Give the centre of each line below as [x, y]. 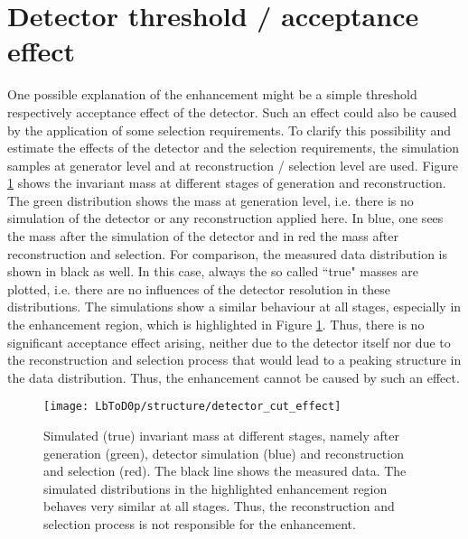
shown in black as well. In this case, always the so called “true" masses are [213, 271]
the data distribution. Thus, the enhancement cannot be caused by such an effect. [234, 377]
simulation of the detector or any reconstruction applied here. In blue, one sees [225, 218]
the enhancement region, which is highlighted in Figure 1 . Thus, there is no [216, 325]
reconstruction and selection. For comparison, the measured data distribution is [228, 253]
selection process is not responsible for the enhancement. [200, 524]
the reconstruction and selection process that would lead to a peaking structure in [234, 360]
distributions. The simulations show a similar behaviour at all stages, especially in [234, 307]
